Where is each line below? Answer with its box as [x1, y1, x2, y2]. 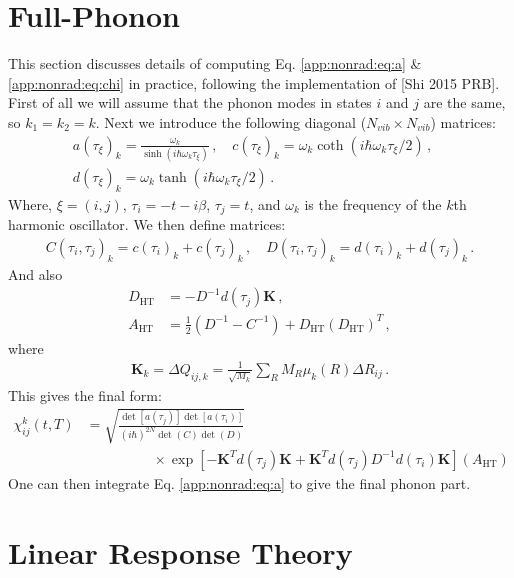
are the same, [423, 92, 506, 113]
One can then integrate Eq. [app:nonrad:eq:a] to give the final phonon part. [8, 472, 471, 493]
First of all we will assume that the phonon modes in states [8, 92, 372, 113]
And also [8, 263, 63, 284]
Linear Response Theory [8, 531, 353, 572]
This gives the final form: [8, 384, 162, 405]
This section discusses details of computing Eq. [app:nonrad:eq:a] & [8, 53, 422, 74]
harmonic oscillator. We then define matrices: [8, 214, 286, 235]
